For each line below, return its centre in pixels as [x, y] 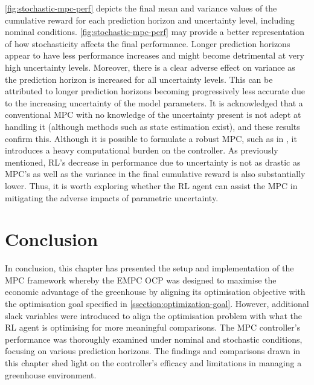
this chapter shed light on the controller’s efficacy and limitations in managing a [153, 362]
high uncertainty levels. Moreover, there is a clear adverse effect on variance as [150, 67]
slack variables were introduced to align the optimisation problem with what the [153, 315]
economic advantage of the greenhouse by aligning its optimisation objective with [155, 292]
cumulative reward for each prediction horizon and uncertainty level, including [150, 20]
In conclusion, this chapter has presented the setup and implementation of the [149, 268]
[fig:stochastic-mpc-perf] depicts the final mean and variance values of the [141, 8]
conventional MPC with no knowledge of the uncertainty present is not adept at [153, 115]
